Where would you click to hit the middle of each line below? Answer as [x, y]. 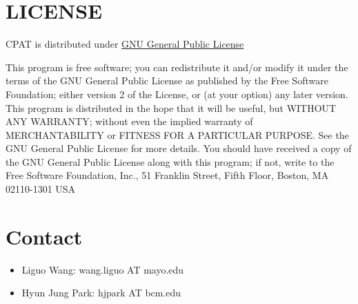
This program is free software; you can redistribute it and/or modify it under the [177, 67]
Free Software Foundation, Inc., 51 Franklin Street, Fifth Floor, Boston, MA [167, 175]
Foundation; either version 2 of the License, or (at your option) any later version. [177, 94]
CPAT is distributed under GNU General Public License [125, 44]
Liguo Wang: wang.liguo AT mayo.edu [103, 269]
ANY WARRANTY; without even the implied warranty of [129, 121]
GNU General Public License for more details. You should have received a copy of [179, 148]
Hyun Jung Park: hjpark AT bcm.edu [101, 293]
